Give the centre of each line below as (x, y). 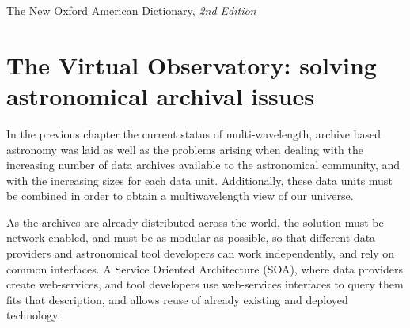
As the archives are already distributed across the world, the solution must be (195, 222)
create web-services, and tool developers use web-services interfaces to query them (205, 284)
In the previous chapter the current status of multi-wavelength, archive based (194, 133)
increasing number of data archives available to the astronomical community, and (203, 165)
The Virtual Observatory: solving (192, 64)
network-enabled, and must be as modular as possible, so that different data (191, 238)
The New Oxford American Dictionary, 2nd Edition (131, 10)
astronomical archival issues (161, 95)
